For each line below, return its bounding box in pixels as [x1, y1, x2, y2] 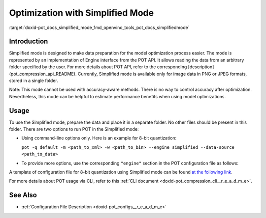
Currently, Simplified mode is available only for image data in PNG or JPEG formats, [77, 71, 247, 77]
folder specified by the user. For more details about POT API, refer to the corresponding [9, 64, 187, 70]
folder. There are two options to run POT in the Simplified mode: [9, 126, 139, 132]
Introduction [9, 37, 48, 46]
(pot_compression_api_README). [9, 71, 77, 77]
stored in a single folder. [9, 78, 59, 83]
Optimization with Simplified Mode [9, 7, 154, 18]
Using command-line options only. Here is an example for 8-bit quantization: [21, 135, 177, 141]
